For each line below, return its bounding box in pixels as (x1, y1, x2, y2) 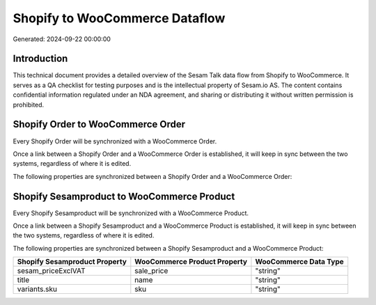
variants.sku (17, 284, 57, 294)
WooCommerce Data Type (255, 257, 344, 267)
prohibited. (13, 100, 45, 109)
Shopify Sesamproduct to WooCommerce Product (13, 190, 235, 202)
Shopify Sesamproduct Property (17, 257, 127, 267)
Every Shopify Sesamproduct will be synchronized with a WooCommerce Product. (13, 209, 249, 217)
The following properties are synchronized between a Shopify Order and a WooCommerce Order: (13, 172, 292, 180)
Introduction (13, 53, 68, 65)
